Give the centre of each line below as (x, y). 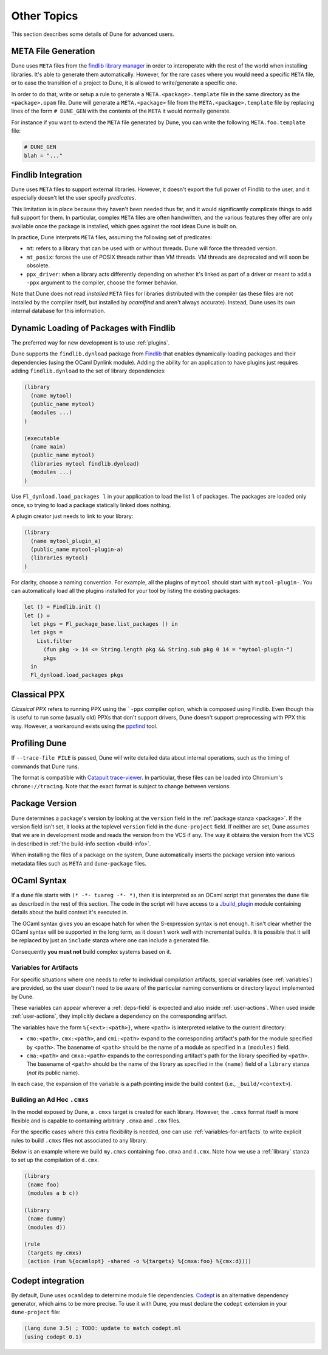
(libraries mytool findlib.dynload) (85, 464)
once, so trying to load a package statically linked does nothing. (91, 505)
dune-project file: (36, 1312)
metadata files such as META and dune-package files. (79, 863)
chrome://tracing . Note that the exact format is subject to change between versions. (121, 786)
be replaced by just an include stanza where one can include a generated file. (111, 940)
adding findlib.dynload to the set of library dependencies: (89, 371)
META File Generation (53, 51)
